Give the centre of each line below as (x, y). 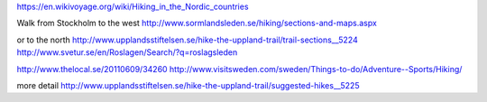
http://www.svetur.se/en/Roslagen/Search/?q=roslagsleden (127, 52)
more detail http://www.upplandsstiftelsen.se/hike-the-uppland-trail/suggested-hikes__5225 (188, 85)
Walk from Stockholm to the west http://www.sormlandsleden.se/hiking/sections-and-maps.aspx (197, 23)
